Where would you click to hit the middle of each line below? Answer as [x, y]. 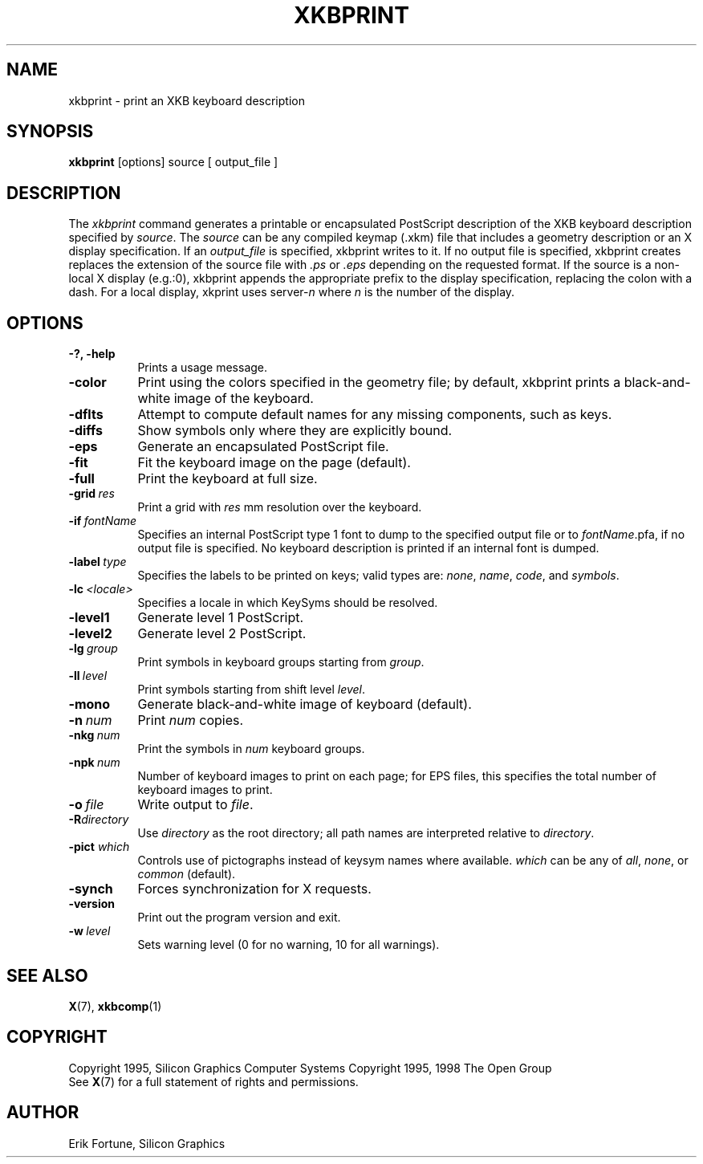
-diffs [86, 431]
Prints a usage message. [203, 368]
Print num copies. [191, 720]
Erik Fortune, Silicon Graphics [147, 1143]
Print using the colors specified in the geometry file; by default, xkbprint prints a [379, 383]
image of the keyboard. [244, 399]
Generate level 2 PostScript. [222, 634]
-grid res [91, 494]
